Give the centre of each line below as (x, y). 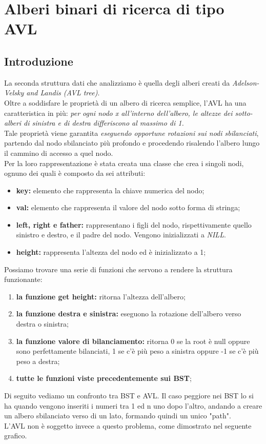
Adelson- (246, 82)
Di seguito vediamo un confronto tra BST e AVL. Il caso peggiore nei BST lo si (129, 396)
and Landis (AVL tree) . (63, 93)
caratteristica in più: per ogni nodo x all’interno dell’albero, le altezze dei (118, 113)
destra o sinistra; (42, 324)
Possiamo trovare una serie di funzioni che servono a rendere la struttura (118, 269)
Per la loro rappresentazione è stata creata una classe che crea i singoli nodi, (124, 163)
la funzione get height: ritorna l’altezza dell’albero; (101, 296)
